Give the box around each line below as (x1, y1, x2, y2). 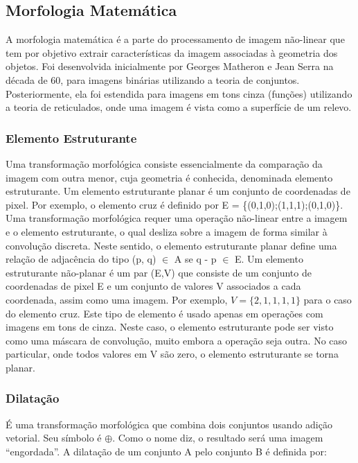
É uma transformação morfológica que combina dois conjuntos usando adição (6, 417, 332, 431)
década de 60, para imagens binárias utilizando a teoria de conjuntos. (6, 72, 300, 87)
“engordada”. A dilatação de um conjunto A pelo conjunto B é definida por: (6, 444, 327, 458)
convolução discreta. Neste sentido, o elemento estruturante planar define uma (6, 238, 337, 252)
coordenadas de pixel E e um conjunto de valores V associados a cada (6, 279, 301, 293)
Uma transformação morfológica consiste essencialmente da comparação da (6, 156, 323, 171)
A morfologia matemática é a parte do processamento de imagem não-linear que (6, 32, 345, 46)
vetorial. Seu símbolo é (6, 430, 102, 445)
